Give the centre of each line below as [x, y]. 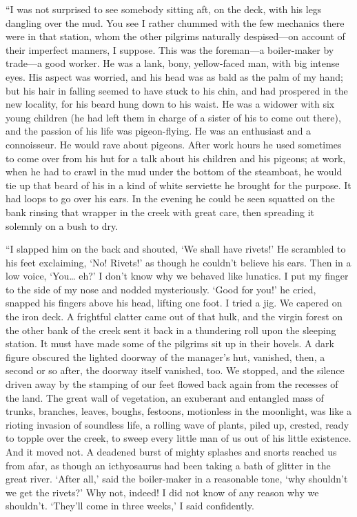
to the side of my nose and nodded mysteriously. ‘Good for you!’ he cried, [161, 289]
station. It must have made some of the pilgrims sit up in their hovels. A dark [170, 343]
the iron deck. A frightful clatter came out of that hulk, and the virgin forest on [174, 316]
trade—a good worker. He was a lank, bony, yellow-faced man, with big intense [173, 63]
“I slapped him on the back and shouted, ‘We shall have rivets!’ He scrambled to [176, 249]
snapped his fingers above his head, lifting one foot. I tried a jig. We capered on [174, 303]
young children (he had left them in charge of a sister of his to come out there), [173, 117]
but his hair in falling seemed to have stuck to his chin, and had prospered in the [177, 90]
